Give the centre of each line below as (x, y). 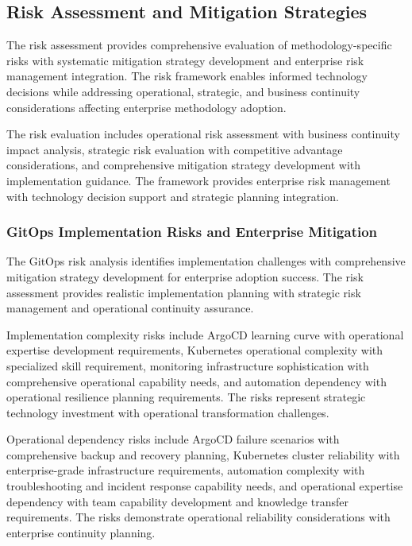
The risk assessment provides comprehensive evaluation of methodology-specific (199, 45)
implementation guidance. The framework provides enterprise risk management (198, 180)
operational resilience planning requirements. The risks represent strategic (186, 397)
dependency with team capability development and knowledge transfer (178, 501)
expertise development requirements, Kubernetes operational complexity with (195, 350)
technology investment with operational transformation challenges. (168, 412)
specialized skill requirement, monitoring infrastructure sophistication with (188, 365)
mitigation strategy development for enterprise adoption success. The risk (185, 276)
